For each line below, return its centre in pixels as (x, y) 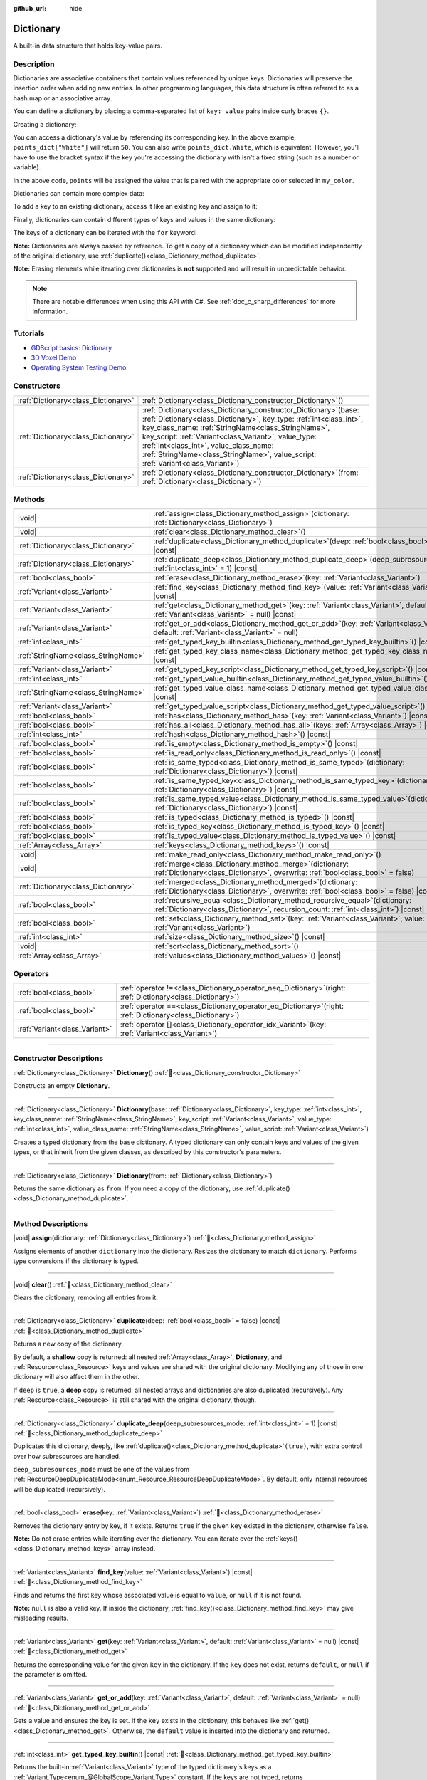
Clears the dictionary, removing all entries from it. (85, 1297)
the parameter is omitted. (50, 1674)
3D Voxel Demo (54, 357)
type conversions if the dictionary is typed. (76, 1261)
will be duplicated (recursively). (59, 1489)
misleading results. (41, 1618)
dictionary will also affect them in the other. (77, 1377)
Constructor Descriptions (58, 1059)
